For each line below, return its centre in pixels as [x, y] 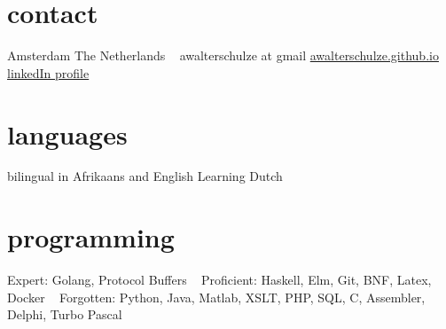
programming [91, 237]
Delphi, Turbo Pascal [65, 314]
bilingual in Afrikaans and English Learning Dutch [145, 176]
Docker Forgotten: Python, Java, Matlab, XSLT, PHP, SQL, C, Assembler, [216, 297]
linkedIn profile [48, 72]
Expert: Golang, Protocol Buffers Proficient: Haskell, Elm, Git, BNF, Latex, [219, 280]
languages [67, 133]
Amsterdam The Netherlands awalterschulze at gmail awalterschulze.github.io [223, 55]
